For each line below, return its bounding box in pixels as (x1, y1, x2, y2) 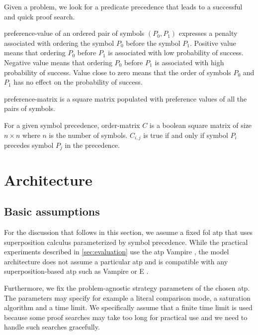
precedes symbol (4, 139, 54, 150)
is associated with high (155, 57, 224, 67)
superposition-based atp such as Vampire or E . (4, 266, 149, 276)
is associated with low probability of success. (108, 47, 244, 58)
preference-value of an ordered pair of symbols (4, 28, 145, 38)
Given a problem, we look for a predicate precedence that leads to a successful (4, 1, 243, 11)
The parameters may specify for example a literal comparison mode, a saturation (4, 292, 251, 303)
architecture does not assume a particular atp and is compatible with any (4, 256, 228, 266)
